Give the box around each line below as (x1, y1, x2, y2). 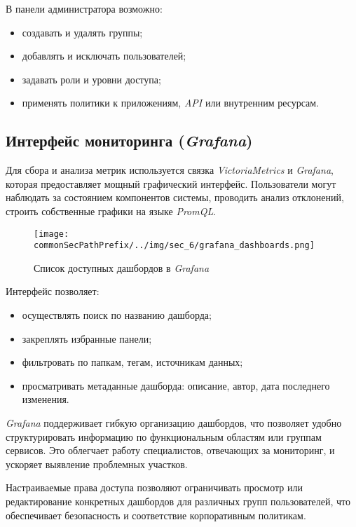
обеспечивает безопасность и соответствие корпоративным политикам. (6, 507, 306, 522)
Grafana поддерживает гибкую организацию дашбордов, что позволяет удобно (6, 416, 342, 430)
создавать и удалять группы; (22, 25, 143, 39)
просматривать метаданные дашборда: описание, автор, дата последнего (22, 378, 330, 392)
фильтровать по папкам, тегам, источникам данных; (22, 355, 243, 369)
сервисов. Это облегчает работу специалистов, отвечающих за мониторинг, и (6, 443, 335, 458)
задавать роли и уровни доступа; (22, 71, 161, 86)
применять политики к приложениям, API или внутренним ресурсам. (22, 95, 320, 110)
